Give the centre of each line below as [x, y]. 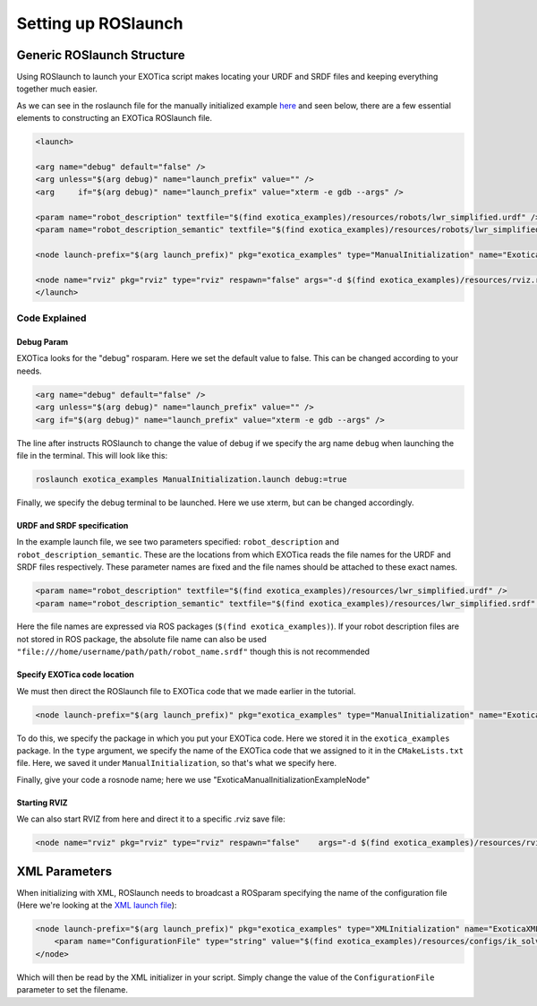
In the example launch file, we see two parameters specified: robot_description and [178, 542]
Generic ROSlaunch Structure [101, 55]
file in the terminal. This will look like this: [92, 455]
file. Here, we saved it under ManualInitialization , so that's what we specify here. [177, 763]
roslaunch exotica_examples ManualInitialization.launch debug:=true [191, 479]
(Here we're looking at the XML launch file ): [97, 906]
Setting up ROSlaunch [100, 23]
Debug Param [43, 342]
